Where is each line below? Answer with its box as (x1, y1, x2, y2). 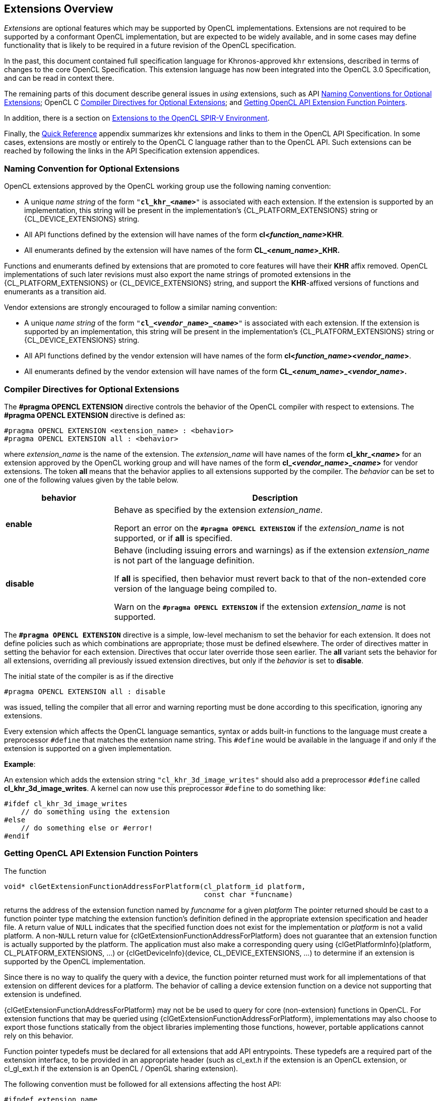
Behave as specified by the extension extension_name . (114, 504, 323, 515)
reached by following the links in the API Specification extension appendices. (4, 146, 260, 155)
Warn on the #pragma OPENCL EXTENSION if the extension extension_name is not (114, 601, 406, 612)
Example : (4, 759, 36, 768)
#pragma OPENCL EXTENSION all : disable (4, 687, 166, 696)
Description (252, 492, 298, 503)
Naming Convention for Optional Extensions (4, 163, 180, 174)
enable (6, 518, 32, 529)
